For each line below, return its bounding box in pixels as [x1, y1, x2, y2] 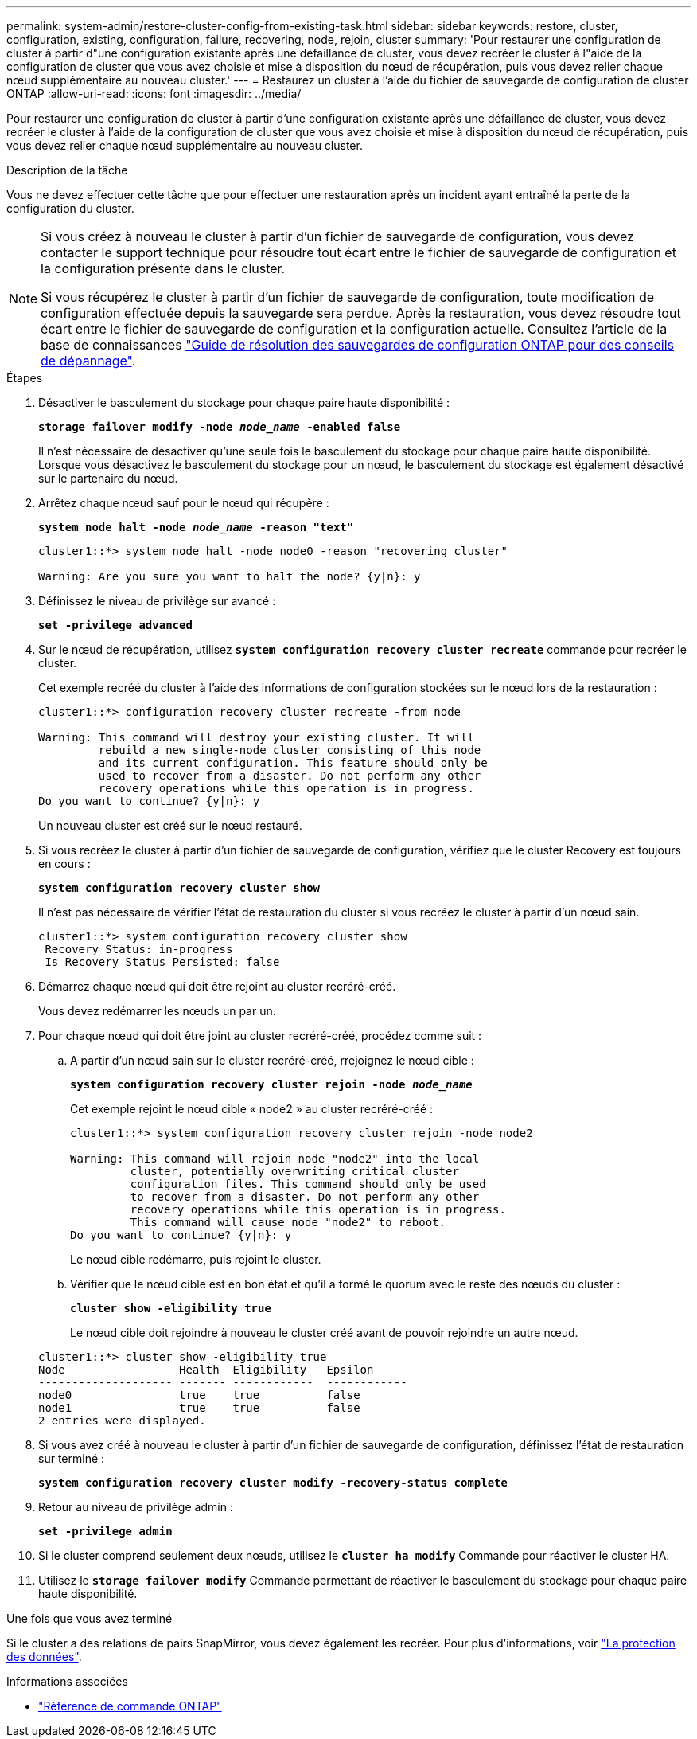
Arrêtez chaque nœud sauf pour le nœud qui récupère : [38, 496, 329, 510]
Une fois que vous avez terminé [6, 1612, 173, 1625]
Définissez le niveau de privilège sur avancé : [38, 594, 276, 608]
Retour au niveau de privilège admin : [38, 1500, 233, 1514]
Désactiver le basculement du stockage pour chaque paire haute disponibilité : [38, 396, 450, 409]
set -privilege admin [38, 1525, 173, 1538]
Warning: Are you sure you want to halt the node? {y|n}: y [38, 570, 421, 583]
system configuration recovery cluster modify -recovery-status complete [38, 1476, 508, 1489]
